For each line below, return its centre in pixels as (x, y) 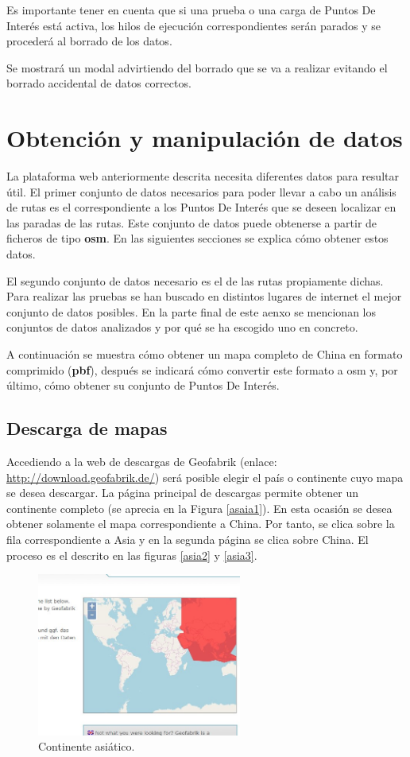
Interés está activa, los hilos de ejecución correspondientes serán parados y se (193, 25)
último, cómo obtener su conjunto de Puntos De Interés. (143, 385)
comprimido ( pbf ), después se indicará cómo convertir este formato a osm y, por (202, 369)
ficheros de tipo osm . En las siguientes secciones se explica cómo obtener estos (197, 238)
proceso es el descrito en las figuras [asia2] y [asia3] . (132, 555)
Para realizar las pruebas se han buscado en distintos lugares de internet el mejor (204, 296)
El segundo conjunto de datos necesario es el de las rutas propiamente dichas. (195, 280)
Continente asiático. (87, 746)
